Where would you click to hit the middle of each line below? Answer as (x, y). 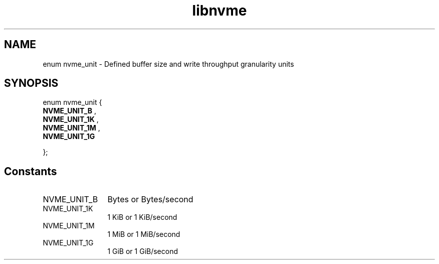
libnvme (220, 11)
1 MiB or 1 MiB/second (144, 234)
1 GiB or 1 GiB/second (143, 251)
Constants (31, 171)
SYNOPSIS (31, 83)
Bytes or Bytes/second (150, 200)
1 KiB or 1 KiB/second (142, 217)
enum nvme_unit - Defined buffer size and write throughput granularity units (168, 64)
